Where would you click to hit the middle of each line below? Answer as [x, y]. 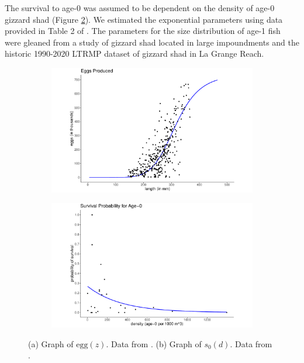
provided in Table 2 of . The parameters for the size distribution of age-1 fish [143, 31]
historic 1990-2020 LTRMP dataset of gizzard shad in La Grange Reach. [134, 53]
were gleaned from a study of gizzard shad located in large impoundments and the [152, 42]
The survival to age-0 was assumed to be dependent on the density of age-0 [140, 8]
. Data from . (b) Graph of [154, 343]
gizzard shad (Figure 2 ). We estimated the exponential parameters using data [144, 19]
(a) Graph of [51, 343]
